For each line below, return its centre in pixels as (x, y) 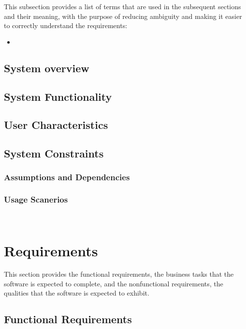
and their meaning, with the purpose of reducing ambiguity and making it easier (123, 16)
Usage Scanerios (36, 199)
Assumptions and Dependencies (67, 177)
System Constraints (54, 153)
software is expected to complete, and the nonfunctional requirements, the (114, 283)
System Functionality (58, 96)
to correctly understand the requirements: (66, 25)
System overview (47, 68)
